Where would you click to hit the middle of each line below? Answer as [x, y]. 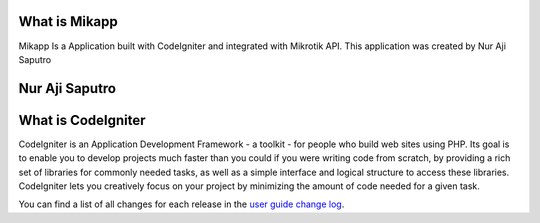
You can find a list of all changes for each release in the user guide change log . [181, 204]
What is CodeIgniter [82, 120]
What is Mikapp [68, 21]
